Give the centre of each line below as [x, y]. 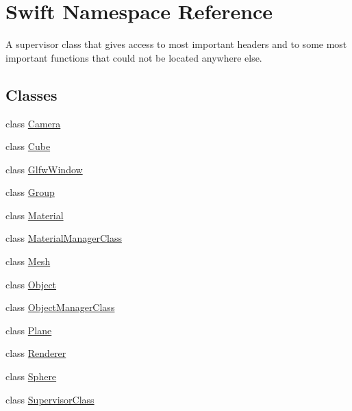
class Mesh [28, 261]
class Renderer [36, 353]
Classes [32, 94]
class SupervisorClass [50, 399]
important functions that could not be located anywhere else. [134, 57]
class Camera [33, 123]
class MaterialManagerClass [64, 238]
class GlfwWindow [44, 169]
